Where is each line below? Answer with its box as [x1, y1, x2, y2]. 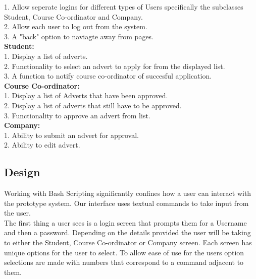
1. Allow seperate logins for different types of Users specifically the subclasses [4, 2, 243, 12]
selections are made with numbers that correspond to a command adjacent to [4, 257, 244, 267]
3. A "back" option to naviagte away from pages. [4, 31, 154, 41]
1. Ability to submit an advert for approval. [4, 129, 139, 140]
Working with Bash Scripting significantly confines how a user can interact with [4, 188, 251, 198]
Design [4, 164, 40, 180]
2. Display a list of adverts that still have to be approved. [4, 100, 182, 110]
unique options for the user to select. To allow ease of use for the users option [4, 247, 244, 257]
